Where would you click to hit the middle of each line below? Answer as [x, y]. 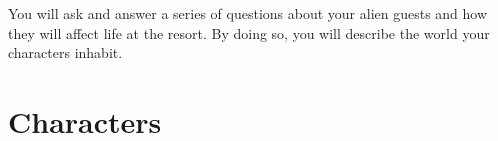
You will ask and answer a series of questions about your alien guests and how [248, 13]
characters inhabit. [65, 52]
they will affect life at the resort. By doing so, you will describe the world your [249, 32]
